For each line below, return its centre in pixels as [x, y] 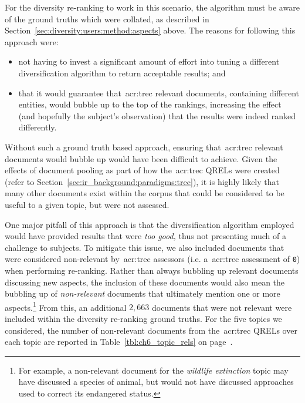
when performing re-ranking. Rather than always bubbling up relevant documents [152, 270]
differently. [38, 127]
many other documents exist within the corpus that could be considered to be [145, 193]
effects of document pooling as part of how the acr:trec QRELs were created [142, 170]
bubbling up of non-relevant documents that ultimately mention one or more [143, 293]
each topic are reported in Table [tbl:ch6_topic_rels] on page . [119, 342]
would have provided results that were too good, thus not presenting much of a [145, 236]
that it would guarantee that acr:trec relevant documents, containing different [159, 93]
